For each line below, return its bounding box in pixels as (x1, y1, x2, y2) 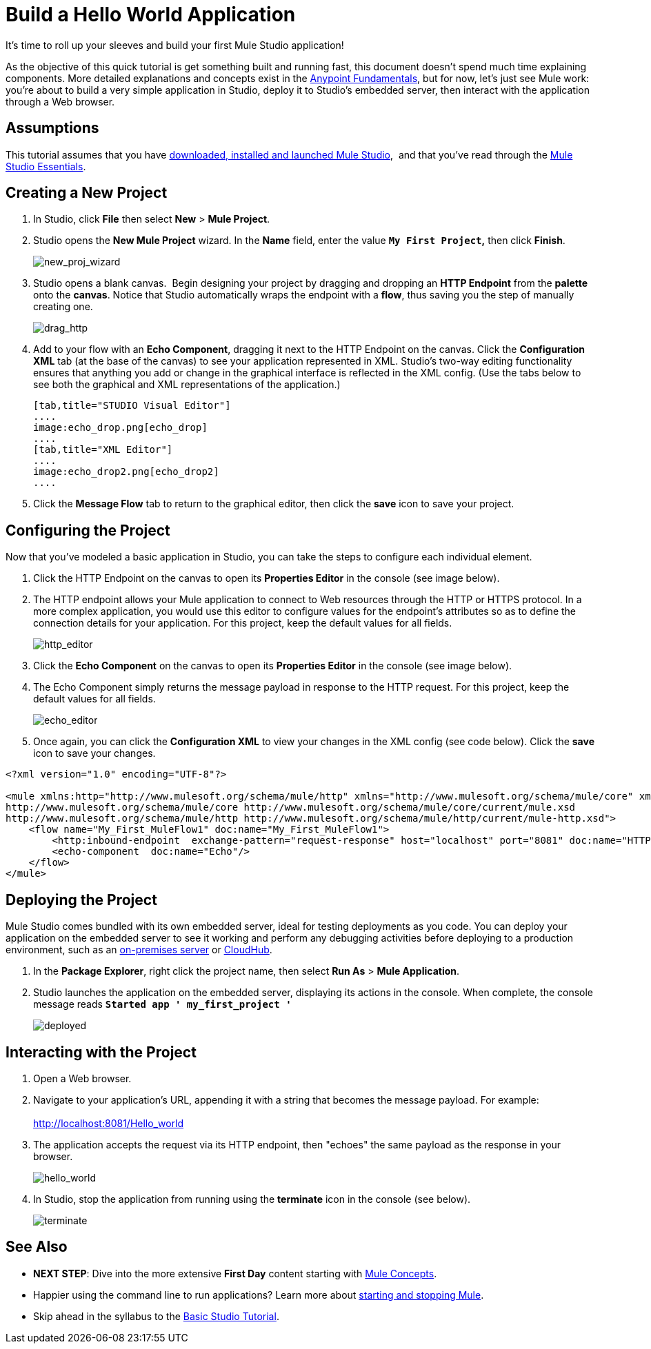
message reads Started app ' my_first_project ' (33, 998, 292, 1011)
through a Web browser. (6, 95, 115, 108)
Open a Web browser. (33, 1072, 132, 1084)
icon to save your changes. (33, 747, 156, 760)
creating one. (33, 301, 93, 313)
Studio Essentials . (6, 160, 86, 172)
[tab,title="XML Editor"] (33, 444, 173, 456)
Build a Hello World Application (6, 3, 296, 26)
